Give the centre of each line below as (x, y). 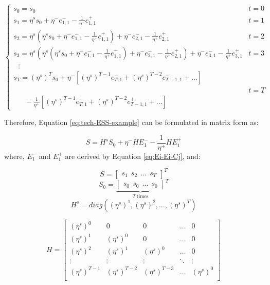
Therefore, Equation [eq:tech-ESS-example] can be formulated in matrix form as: (131, 122)
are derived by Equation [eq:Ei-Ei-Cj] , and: (133, 156)
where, (14, 156)
